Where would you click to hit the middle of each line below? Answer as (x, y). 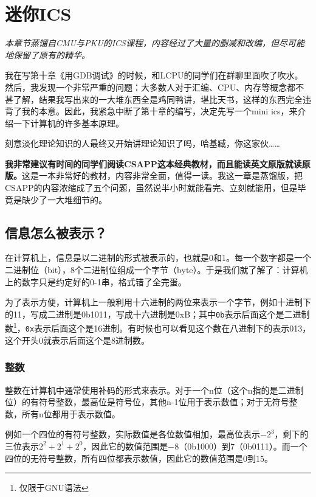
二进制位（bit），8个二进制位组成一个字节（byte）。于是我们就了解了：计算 (152, 270)
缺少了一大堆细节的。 (64, 199)
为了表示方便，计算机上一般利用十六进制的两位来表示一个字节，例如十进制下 (158, 302)
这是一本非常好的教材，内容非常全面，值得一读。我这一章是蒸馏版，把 (162, 176)
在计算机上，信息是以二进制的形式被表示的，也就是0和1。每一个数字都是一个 (158, 258)
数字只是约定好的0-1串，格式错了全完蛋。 (104, 281)
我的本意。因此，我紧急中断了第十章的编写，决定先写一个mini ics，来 (160, 111)
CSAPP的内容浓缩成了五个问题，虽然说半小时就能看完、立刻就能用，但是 (151, 188)
